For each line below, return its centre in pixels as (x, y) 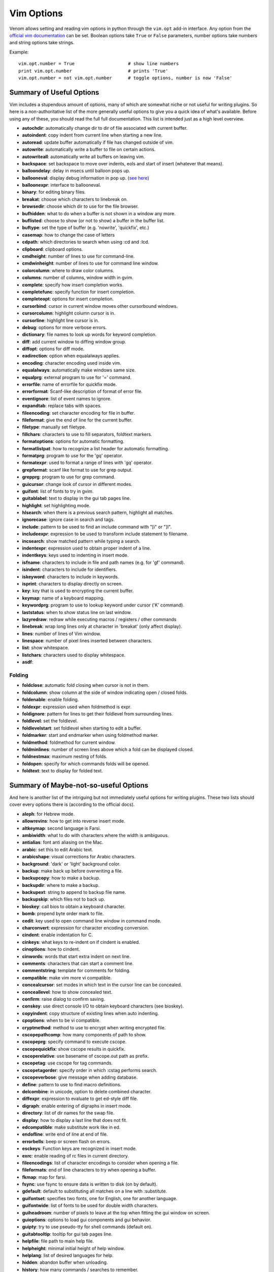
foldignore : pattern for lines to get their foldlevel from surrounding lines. (97, 714)
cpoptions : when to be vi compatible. (61, 1021)
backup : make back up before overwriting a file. (72, 871)
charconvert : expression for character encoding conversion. (85, 928)
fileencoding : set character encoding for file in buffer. (79, 413)
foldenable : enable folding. (50, 700)
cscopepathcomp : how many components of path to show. (84, 1034)
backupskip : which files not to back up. (64, 899)
